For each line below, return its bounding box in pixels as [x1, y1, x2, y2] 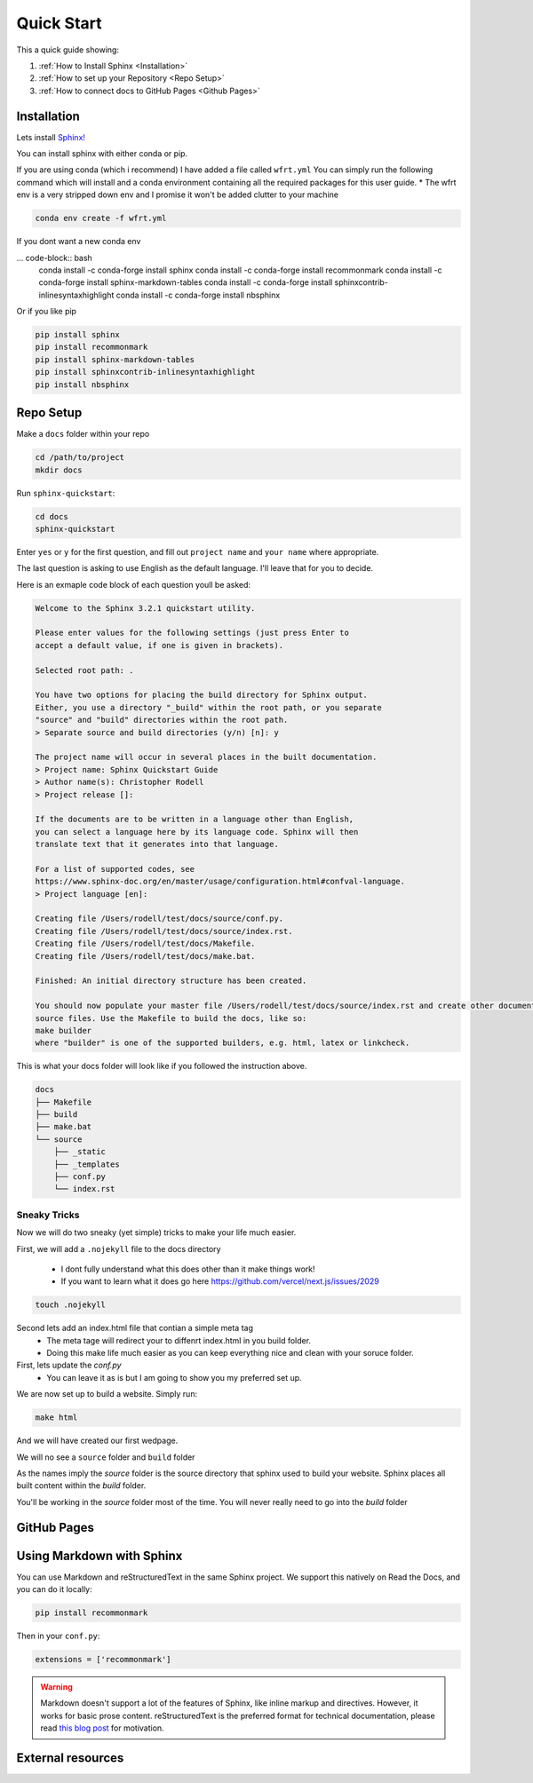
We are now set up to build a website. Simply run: [16, 1389, 198, 1399]
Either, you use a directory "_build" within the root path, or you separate [35, 702, 382, 712]
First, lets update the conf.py [16, 1359, 122, 1371]
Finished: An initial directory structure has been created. [35, 976, 307, 986]
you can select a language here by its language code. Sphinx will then [35, 827, 359, 836]
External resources [16, 1750, 124, 1765]
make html [35, 1413, 78, 1422]
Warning [40, 1682, 73, 1692]
